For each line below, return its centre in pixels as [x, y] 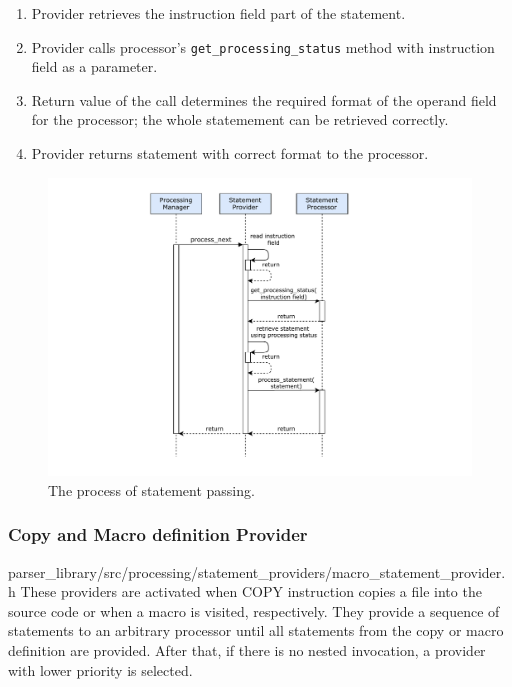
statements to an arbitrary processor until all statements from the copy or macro [256, 630]
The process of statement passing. [151, 489]
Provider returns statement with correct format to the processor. [230, 153]
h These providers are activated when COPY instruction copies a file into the [245, 591]
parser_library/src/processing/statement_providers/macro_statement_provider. [257, 571]
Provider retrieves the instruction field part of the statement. [218, 13]
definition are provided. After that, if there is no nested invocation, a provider [247, 649]
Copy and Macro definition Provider [158, 534]
